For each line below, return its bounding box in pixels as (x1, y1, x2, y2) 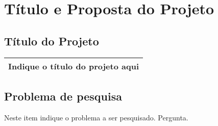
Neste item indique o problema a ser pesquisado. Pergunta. (4, 112, 188, 122)
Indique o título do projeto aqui (8, 60, 139, 72)
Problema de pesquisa (4, 88, 122, 104)
